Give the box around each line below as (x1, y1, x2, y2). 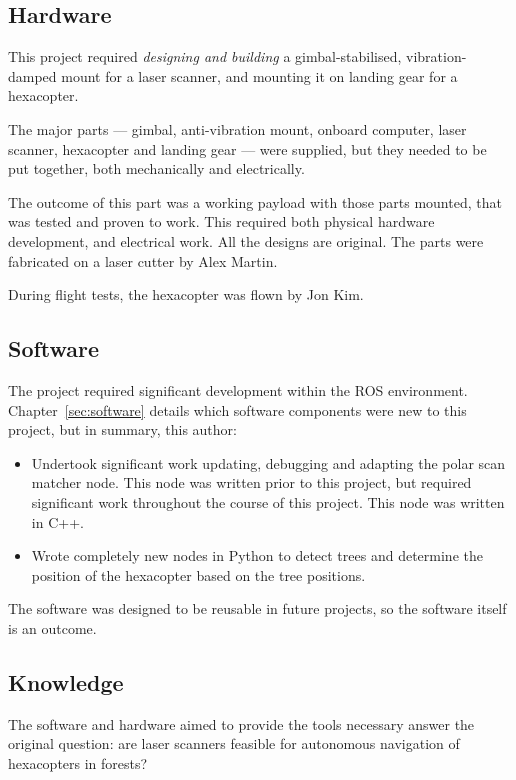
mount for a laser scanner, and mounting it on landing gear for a (61, 65, 458, 86)
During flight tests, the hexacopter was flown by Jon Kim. (8, 284, 364, 305)
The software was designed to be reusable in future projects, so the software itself (8, 598, 507, 619)
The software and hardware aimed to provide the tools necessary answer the (8, 713, 475, 734)
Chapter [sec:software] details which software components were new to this (8, 399, 467, 420)
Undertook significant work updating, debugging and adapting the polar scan (31, 452, 506, 473)
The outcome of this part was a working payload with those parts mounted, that (8, 191, 502, 212)
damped (8, 65, 57, 86)
